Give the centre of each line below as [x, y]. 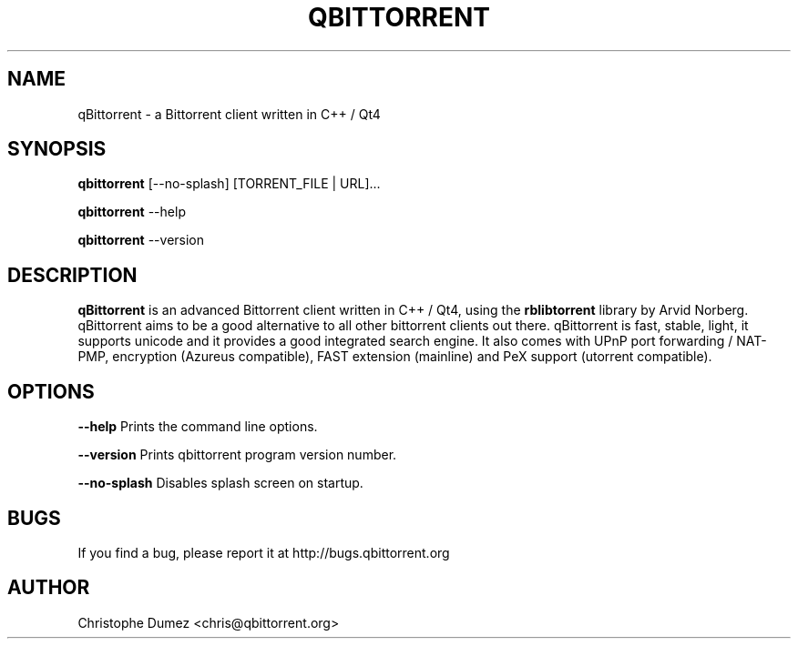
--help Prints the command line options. [198, 427]
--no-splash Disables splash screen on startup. [220, 483]
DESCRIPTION [72, 275]
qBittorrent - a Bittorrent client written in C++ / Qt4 [229, 114]
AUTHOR [49, 588]
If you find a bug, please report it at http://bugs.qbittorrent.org [264, 552]
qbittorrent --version [141, 240]
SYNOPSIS [57, 149]
